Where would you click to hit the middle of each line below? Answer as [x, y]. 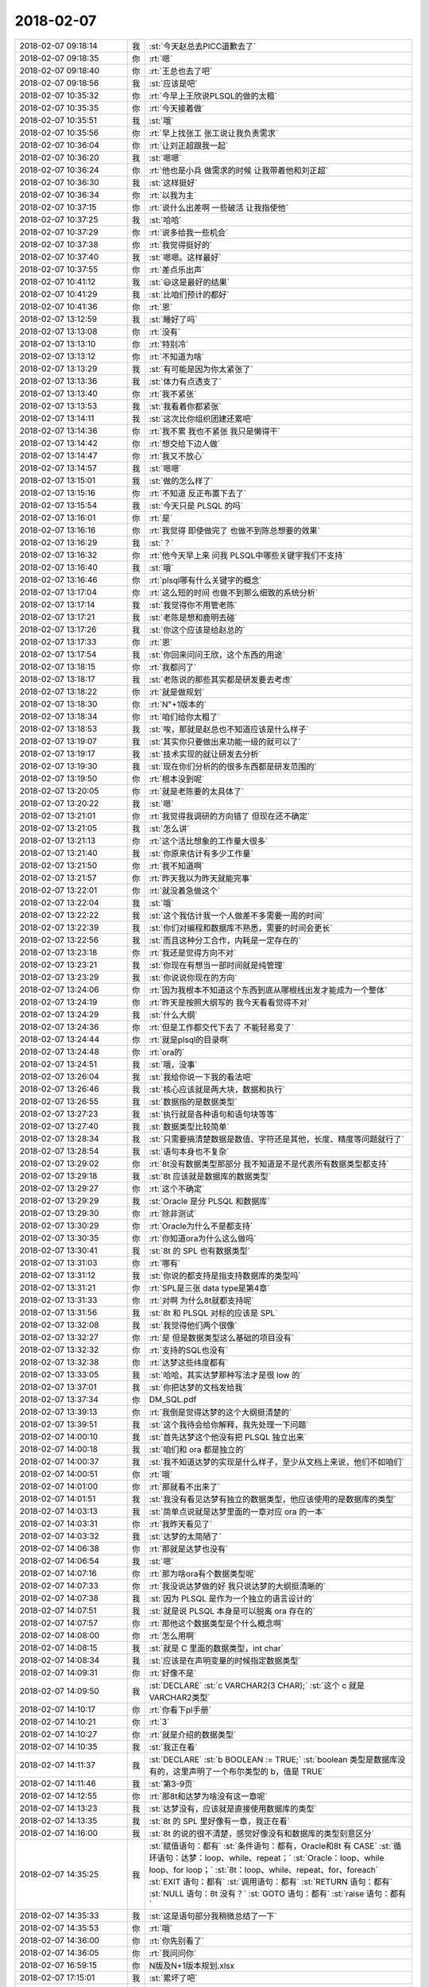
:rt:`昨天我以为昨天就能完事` [201, 878]
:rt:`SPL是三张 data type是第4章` [209, 1288]
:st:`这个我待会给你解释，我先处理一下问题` [229, 1424]
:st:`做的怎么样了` [181, 481]
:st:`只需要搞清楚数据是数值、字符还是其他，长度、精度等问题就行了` [276, 1139]
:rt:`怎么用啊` [173, 1636]
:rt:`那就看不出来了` [185, 1486]
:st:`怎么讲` [169, 828]
